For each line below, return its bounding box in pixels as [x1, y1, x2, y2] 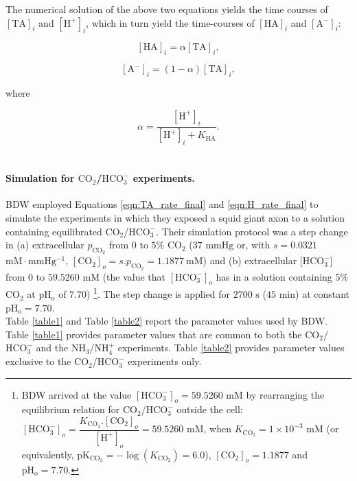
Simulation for [5, 171, 75, 185]
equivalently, [21, 447, 74, 461]
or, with [236, 237, 270, 252]
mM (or [306, 421, 339, 436]
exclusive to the [5, 354, 71, 368]
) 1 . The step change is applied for [86, 285, 231, 301]
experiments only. [128, 354, 202, 368]
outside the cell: [176, 402, 243, 417]
